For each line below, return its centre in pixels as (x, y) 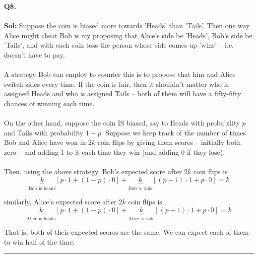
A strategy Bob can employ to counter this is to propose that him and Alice (120, 74)
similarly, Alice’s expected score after (60, 202)
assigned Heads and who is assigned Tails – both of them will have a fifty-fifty (123, 94)
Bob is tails (140, 188)
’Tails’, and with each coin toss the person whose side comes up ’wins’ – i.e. (119, 45)
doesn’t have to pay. (34, 54)
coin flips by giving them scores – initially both (169, 142)
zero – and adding (31, 152)
